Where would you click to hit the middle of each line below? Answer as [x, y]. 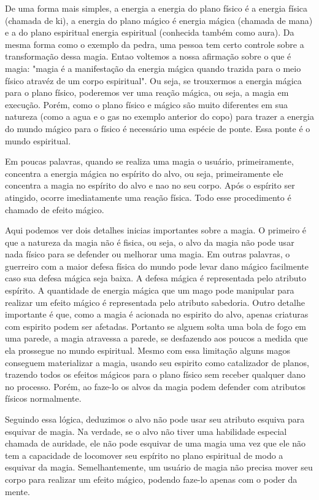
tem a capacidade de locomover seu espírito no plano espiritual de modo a [144, 455]
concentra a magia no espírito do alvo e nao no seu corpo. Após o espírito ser [150, 185]
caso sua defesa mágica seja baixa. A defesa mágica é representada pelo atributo [156, 278]
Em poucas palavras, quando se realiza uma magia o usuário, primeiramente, [149, 161]
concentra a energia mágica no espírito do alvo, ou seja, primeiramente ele [144, 173]
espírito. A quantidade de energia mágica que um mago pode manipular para [150, 290]
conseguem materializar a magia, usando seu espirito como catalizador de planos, [157, 362]
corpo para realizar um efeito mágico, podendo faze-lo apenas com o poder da [151, 479]
